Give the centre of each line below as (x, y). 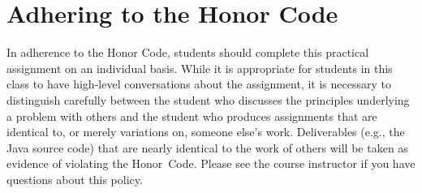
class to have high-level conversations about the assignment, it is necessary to (199, 84)
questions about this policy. (75, 179)
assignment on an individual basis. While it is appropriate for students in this (200, 68)
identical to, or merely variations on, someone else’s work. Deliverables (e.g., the (206, 132)
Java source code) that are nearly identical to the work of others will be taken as (207, 147)
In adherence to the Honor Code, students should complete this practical (188, 52)
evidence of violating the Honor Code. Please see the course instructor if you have (211, 163)
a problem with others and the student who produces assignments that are (192, 116)
